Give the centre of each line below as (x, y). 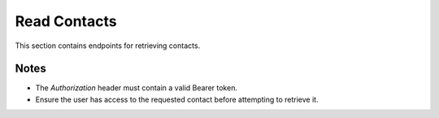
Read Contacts (66, 21)
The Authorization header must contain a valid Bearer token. (136, 88)
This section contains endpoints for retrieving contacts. (108, 46)
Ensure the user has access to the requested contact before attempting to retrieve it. (177, 99)
